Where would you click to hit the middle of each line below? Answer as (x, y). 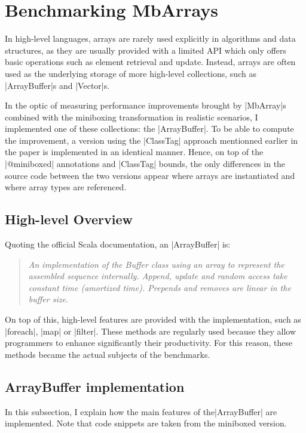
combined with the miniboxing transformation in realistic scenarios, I (131, 117)
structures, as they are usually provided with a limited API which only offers (146, 50)
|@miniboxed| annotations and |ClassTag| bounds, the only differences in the (145, 164)
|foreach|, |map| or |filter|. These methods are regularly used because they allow (151, 331)
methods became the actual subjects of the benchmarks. (108, 354)
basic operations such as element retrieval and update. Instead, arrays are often (150, 62)
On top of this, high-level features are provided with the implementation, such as (153, 319)
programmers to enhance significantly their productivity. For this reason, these (149, 343)
